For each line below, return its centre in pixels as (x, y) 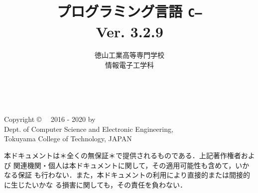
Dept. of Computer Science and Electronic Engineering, (89, 129)
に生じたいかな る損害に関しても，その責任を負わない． (95, 184)
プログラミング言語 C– (129, 11)
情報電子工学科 (129, 65)
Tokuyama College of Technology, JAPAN (68, 139)
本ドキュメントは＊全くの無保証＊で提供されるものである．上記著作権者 (123, 155)
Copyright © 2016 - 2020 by (50, 119)
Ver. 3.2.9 (129, 31)
